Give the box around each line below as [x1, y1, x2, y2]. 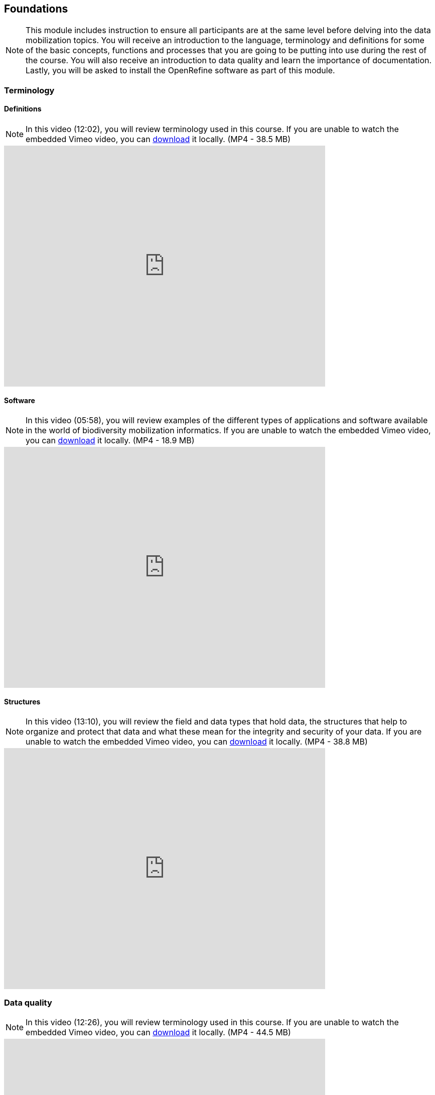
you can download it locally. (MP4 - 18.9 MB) [26, 435, 195, 446]
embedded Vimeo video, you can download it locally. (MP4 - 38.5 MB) [26, 134, 291, 145]
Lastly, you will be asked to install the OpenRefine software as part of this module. [26, 65, 335, 76]
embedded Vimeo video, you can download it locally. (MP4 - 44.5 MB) [26, 1027, 291, 1038]
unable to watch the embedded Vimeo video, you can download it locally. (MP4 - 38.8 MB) [26, 737, 368, 747]
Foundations [4, 3, 68, 15]
